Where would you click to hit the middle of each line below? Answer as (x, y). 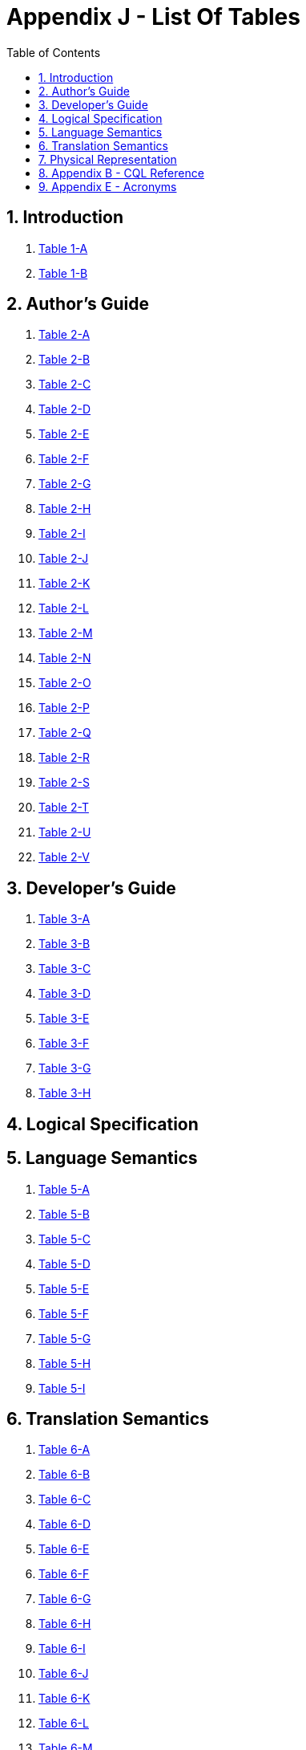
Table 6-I (62, 1649)
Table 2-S (64, 783)
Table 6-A (64, 1450)
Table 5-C (64, 1239)
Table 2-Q (65, 733)
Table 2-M (66, 633)
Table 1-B (63, 273)
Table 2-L (64, 608)
